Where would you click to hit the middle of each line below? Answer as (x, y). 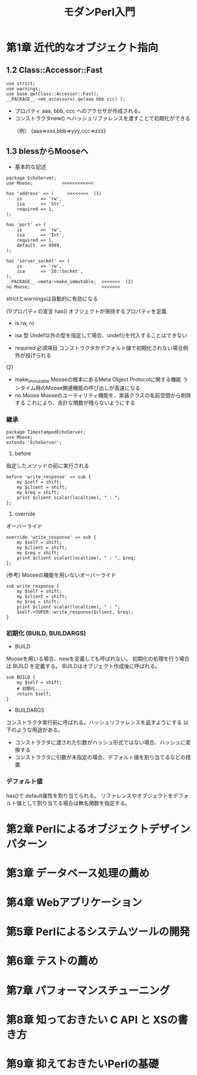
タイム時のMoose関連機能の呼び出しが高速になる (80, 388)
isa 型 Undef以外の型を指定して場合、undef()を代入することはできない (101, 335)
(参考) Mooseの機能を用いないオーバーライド (61, 575)
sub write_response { (33, 586)
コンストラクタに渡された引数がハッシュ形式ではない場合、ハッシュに (100, 743)
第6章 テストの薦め (52, 961)
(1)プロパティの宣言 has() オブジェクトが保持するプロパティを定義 (86, 311)
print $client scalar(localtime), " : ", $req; (76, 558)
